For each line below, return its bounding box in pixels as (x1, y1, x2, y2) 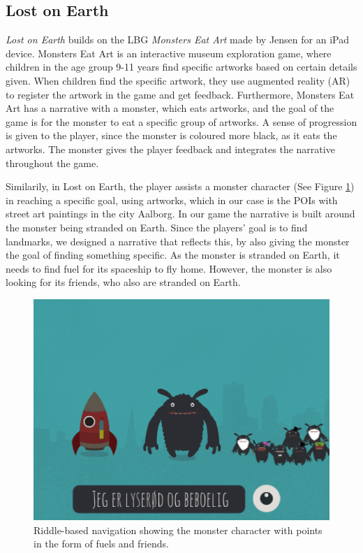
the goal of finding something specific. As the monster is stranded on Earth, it (6, 247, 340, 262)
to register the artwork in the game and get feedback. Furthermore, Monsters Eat (6, 87, 355, 101)
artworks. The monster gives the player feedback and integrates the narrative (6, 141, 335, 156)
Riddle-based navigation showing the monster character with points (34, 522, 323, 537)
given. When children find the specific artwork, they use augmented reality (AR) (6, 73, 350, 87)
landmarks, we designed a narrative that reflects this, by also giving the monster (6, 234, 350, 248)
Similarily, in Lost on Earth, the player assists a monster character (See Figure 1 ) (6, 179, 355, 194)
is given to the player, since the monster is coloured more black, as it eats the (6, 128, 337, 143)
